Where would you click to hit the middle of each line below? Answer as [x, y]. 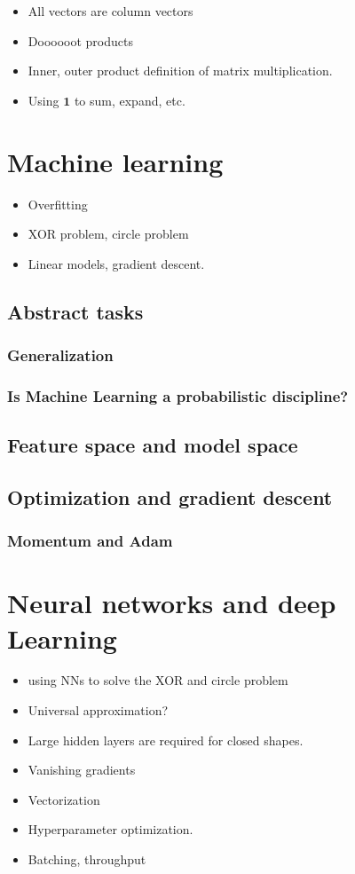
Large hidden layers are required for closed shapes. [166, 740]
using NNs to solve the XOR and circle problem [158, 680]
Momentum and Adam [90, 541]
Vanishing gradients [82, 770]
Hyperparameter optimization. [110, 829]
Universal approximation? [98, 710]
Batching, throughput [87, 859]
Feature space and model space [153, 445]
